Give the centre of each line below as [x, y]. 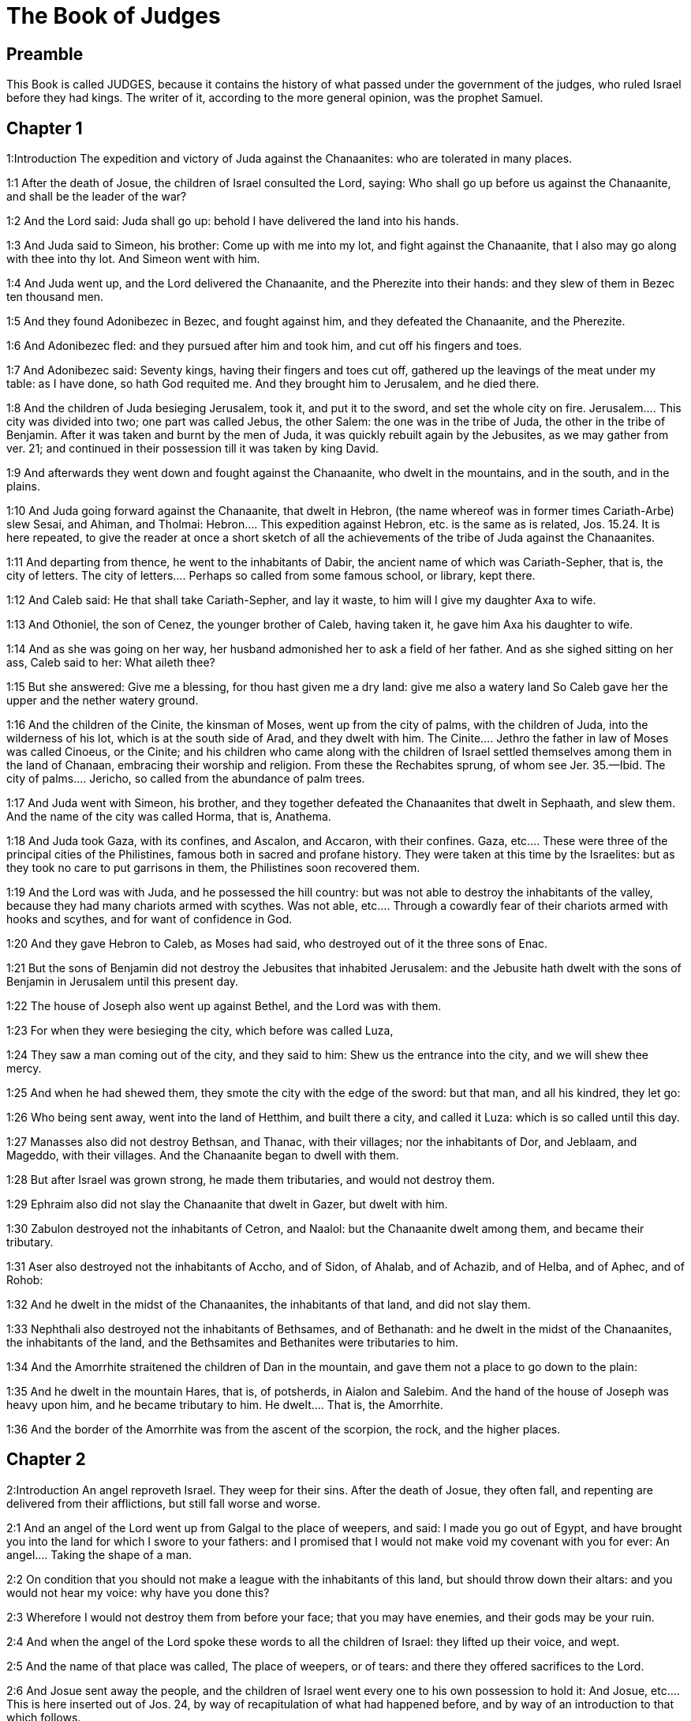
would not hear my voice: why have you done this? [138, 1592]
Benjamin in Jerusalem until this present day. [123, 982]
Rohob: [25, 1280]
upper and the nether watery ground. [103, 701]
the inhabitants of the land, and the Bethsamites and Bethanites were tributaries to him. [232, 1343]
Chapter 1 [45, 128]
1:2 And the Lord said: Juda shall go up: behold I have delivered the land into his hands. [233, 221]
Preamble [45, 54]
